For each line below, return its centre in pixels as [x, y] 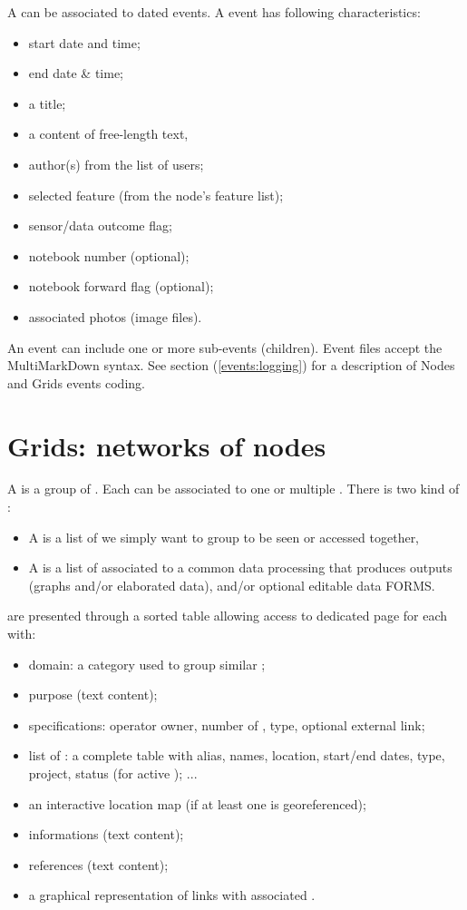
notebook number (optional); [109, 255]
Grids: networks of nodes [167, 445]
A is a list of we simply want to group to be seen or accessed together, [224, 537]
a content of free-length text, [108, 134]
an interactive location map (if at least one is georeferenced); [197, 803]
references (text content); [98, 864]
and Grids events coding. [76, 382]
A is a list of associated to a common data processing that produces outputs [240, 568]
